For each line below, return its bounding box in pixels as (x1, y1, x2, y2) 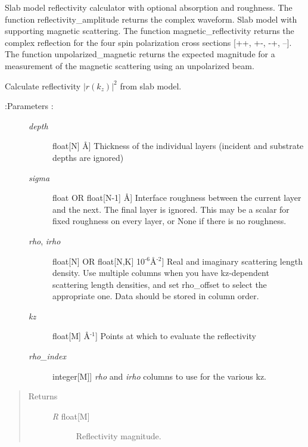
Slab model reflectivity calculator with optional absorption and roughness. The (5, 1, 293, 13)
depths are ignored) (52, 151, 124, 163)
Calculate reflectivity (5, 79, 81, 92)
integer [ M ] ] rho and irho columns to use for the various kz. (52, 370, 266, 382)
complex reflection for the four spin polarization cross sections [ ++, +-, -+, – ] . (5, 36, 292, 48)
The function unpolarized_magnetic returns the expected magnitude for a (5, 48, 275, 60)
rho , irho (29, 234, 61, 247)
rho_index (29, 350, 66, 362)
